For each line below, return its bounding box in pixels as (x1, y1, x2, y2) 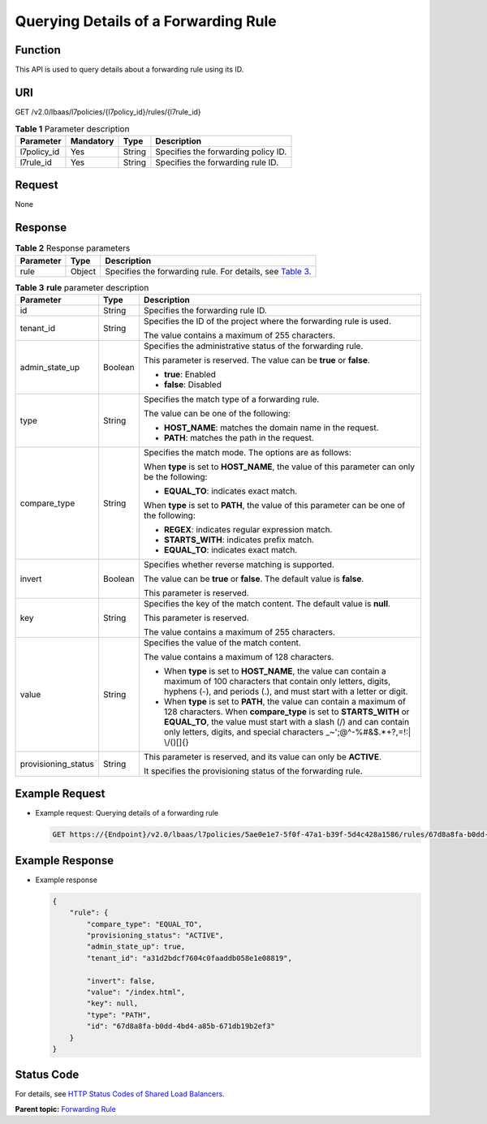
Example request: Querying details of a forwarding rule (35, 808, 219, 818)
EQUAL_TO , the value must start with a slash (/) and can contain (163, 716, 410, 727)
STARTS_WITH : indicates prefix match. (163, 534, 314, 545)
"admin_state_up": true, (86, 942, 186, 951)
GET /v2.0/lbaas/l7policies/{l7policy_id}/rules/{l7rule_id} (15, 106, 202, 117)
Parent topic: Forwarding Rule (15, 1104, 117, 1113)
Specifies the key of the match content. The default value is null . (143, 597, 391, 609)
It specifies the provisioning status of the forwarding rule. (143, 765, 363, 777)
